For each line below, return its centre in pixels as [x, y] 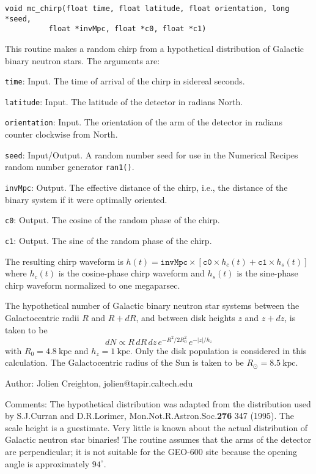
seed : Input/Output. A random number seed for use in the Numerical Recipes [152, 154]
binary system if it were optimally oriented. [86, 199]
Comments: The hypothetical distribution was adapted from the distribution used [158, 403]
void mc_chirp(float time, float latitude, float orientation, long [147, 9]
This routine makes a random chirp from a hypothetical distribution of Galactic [155, 48]
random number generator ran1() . [70, 167]
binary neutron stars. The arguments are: [83, 60]
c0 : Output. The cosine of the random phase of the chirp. [112, 220]
